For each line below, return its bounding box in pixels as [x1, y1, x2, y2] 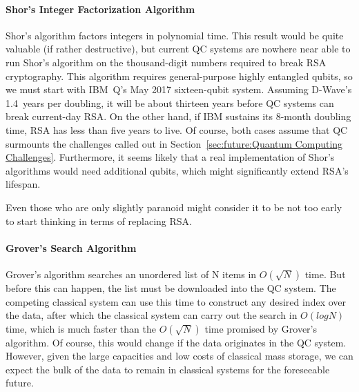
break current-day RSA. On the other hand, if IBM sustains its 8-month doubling [6, 109, 351, 124]
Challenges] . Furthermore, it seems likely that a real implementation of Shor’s [6, 150, 335, 164]
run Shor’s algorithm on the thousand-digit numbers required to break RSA [6, 55, 327, 69]
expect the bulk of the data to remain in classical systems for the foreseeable [6, 362, 330, 376]
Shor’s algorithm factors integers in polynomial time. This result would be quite [6, 28, 344, 42]
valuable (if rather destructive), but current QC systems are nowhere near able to [6, 41, 351, 56]
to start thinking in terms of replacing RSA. [6, 213, 192, 228]
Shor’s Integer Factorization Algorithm [6, 1, 195, 16]
